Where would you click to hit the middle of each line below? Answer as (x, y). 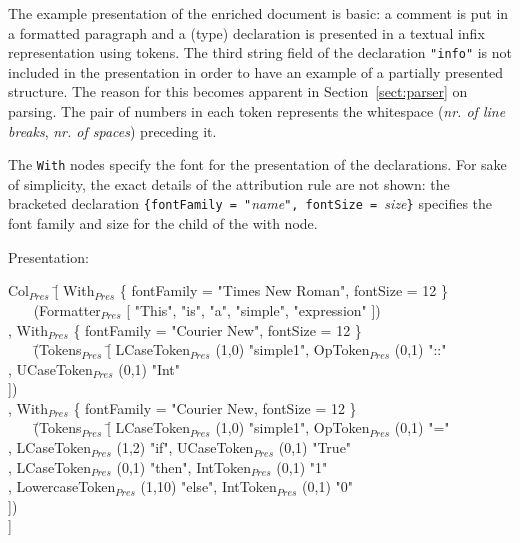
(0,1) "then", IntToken (183, 466)
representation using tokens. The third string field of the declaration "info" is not (260, 52)
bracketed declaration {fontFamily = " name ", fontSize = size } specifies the (250, 203)
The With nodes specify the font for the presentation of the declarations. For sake (257, 164)
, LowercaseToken (62, 486)
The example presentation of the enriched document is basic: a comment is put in (258, 13)
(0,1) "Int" (149, 368)
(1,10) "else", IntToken (208, 486)
